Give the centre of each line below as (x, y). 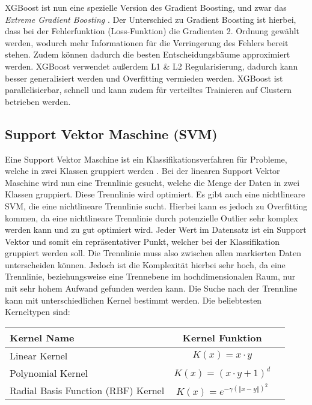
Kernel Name (42, 337)
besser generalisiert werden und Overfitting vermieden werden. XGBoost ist (144, 78)
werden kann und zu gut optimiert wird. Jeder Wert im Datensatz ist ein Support (156, 229)
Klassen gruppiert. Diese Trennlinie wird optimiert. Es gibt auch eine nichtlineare (155, 194)
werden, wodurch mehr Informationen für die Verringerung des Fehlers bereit (147, 42)
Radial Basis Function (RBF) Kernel (87, 390)
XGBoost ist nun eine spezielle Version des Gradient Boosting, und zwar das (146, 7)
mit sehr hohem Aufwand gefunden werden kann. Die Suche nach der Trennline (151, 288)
